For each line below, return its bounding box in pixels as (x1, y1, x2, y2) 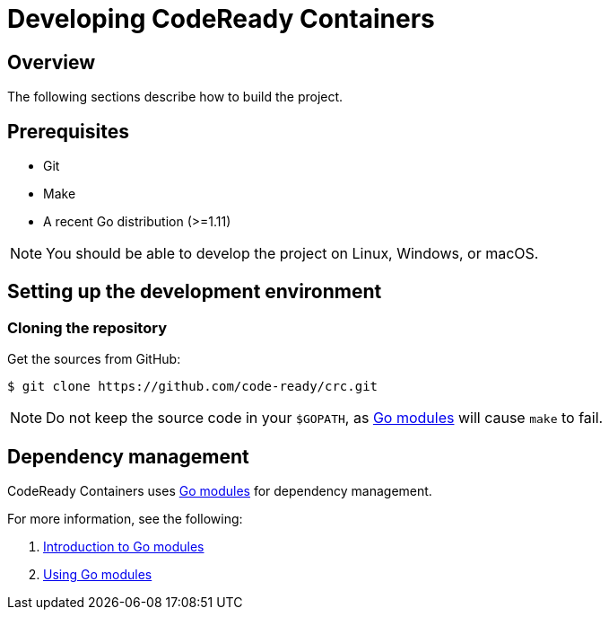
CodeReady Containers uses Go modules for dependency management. (7, 483, 432, 499)
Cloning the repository (7, 318, 167, 337)
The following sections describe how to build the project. (7, 89, 344, 105)
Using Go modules (43, 567, 152, 583)
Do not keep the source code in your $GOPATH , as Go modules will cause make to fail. (46, 409, 604, 427)
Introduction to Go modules (43, 539, 204, 555)
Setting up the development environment (7, 280, 382, 304)
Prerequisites (7, 119, 129, 143)
